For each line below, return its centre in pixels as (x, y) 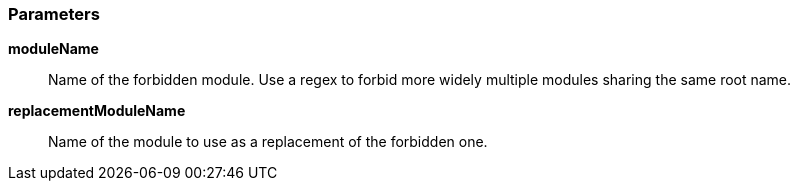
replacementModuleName (97, 111)
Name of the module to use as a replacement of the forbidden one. (268, 142)
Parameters (54, 14)
